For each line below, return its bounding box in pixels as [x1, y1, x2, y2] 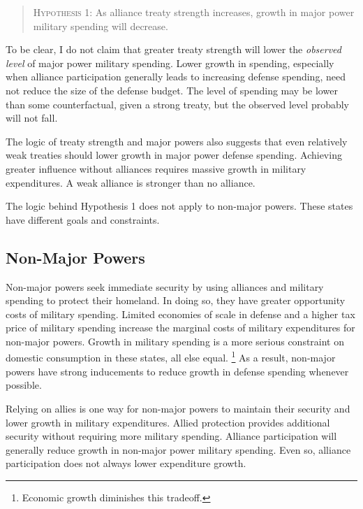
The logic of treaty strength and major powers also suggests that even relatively [6, 134, 348, 148]
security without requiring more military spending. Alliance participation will [6, 429, 337, 443]
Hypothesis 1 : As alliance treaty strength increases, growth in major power [33, 5, 355, 19]
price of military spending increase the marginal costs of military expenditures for [6, 320, 355, 335]
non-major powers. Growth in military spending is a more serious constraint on [6, 334, 345, 348]
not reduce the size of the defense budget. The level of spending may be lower [6, 83, 338, 97]
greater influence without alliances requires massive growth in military [6, 161, 306, 175]
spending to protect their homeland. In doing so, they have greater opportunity [6, 293, 346, 308]
